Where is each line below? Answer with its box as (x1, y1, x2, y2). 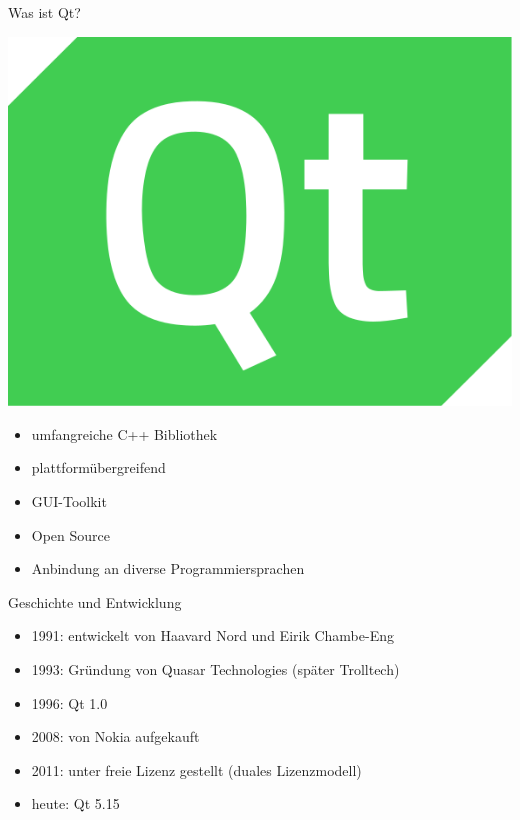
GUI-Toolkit (31, 491, 107, 512)
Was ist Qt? (8, 2, 81, 22)
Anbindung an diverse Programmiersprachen (31, 558, 305, 579)
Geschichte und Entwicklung (8, 591, 182, 612)
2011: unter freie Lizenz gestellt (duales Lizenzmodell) (31, 759, 362, 780)
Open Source (31, 524, 111, 545)
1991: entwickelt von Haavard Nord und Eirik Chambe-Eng (31, 625, 394, 646)
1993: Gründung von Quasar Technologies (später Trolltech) (31, 659, 400, 680)
